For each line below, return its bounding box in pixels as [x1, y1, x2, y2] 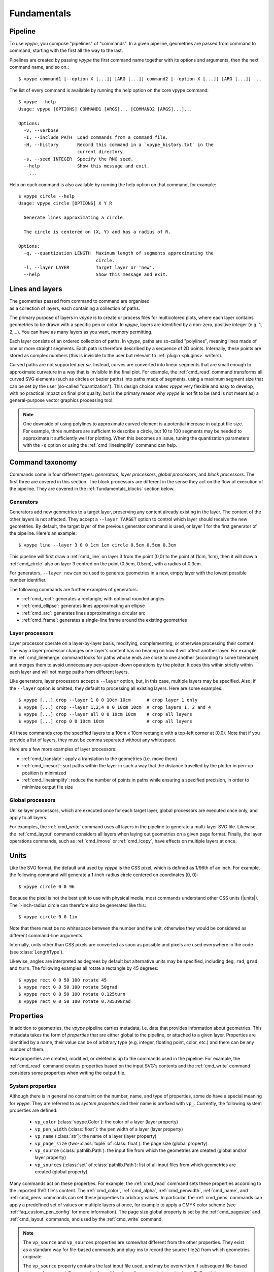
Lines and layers [9, 285, 62, 294]
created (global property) [35, 1169, 88, 1175]
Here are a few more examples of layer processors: [9, 746, 117, 753]
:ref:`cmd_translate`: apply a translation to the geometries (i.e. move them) [22, 756, 178, 762]
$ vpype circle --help [18, 193, 75, 199]
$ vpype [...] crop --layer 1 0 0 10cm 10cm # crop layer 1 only [18, 697, 198, 703]
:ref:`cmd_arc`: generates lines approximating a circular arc [22, 610, 146, 616]
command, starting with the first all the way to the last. [9, 47, 123, 53]
